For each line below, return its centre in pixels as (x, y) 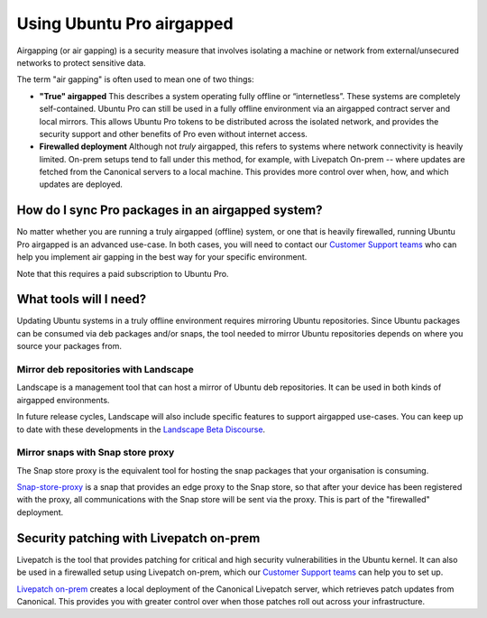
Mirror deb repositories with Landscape (105, 369)
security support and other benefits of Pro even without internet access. (174, 134)
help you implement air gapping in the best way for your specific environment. (162, 257)
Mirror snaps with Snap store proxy (96, 453)
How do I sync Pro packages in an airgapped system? (170, 211)
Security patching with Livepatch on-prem (138, 538)
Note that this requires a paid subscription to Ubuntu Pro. (123, 273)
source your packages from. (69, 346)
